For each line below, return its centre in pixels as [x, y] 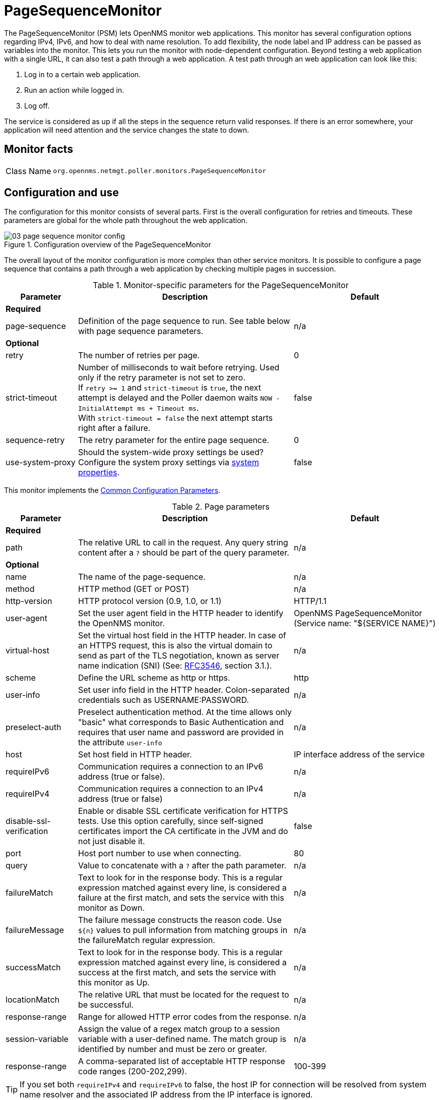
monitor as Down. [111, 908]
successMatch [33, 968]
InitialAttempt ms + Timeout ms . [138, 408]
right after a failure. [114, 428]
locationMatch [33, 1000]
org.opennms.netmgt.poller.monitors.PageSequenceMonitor [160, 171]
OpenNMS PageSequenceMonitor [358, 613]
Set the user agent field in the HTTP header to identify [181, 613]
